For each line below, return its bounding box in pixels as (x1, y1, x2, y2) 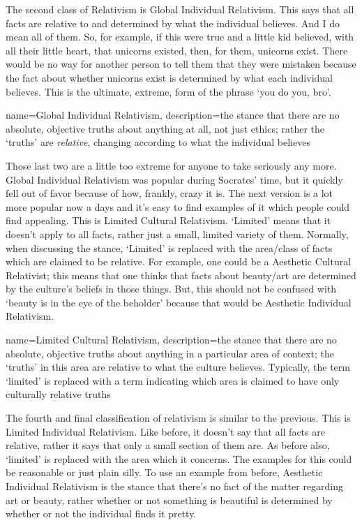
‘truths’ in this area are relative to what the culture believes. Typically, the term (6, 360, 350, 374)
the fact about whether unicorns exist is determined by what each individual (6, 70, 333, 84)
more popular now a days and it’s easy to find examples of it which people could (6, 199, 350, 214)
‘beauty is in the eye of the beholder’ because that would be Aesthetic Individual (6, 295, 352, 309)
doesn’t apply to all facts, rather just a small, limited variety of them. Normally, (6, 226, 349, 241)
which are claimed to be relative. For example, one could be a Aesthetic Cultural (6, 254, 352, 269)
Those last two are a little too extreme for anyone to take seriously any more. (6, 158, 337, 172)
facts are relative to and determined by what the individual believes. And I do (6, 15, 340, 30)
